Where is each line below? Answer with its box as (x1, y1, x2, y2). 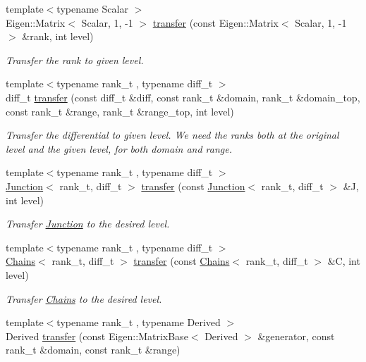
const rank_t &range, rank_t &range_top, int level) (6, 104, 234, 118)
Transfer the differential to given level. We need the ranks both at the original (6, 127, 339, 142)
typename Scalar (56, 1, 128, 15)
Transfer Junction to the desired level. (6, 216, 170, 231)
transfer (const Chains (133, 254, 230, 268)
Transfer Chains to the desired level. (6, 291, 162, 306)
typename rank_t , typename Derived (56, 315, 221, 330)
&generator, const (257, 328, 335, 343)
